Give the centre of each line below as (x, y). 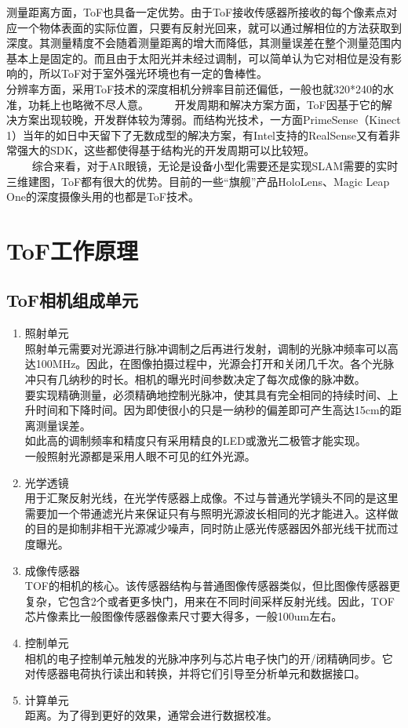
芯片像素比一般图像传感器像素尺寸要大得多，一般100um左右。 (184, 616)
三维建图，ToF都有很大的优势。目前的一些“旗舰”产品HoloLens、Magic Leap (198, 181)
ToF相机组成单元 (73, 300)
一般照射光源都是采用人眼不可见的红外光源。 (140, 456)
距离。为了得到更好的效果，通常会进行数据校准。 (151, 715)
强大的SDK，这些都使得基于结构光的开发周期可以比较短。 (166, 150)
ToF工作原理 (73, 250)
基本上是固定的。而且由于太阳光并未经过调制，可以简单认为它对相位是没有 (199, 58)
